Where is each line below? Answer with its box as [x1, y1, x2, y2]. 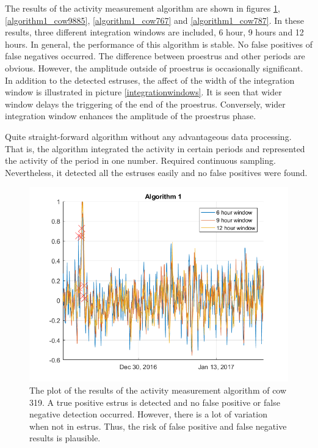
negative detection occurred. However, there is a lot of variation [29, 408, 267, 420]
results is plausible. [29, 431, 101, 444]
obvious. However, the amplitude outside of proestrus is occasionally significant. [5, 61, 303, 74]
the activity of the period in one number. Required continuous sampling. [5, 154, 276, 167]
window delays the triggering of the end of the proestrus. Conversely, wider [5, 97, 286, 110]
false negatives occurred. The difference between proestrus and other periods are [5, 50, 305, 62]
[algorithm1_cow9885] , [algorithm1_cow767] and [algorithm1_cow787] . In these [5, 13, 304, 26]
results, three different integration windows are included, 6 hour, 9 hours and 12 [5, 26, 304, 39]
